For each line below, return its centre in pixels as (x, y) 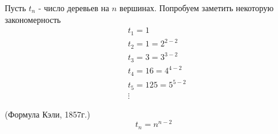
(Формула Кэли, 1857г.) (48, 114)
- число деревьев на (74, 8)
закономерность (33, 19)
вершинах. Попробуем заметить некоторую (197, 8)
